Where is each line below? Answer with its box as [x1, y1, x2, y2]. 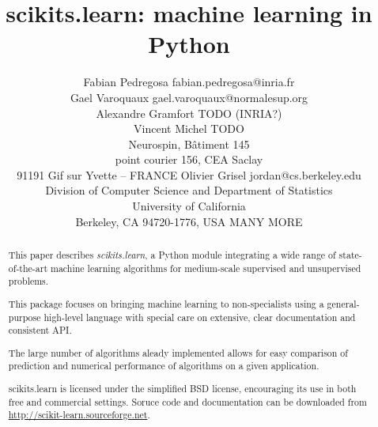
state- [338, 248, 362, 262]
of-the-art [8, 261, 48, 274]
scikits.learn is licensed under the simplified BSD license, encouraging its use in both [8, 381, 357, 395]
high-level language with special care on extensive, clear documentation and [43, 310, 356, 323]
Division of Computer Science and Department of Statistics [45, 182, 333, 198]
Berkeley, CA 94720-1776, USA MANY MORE [75, 213, 303, 229]
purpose [8, 310, 41, 323]
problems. [8, 274, 49, 288]
